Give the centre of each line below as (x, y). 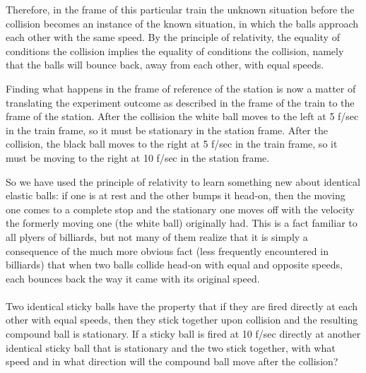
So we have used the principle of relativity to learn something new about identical (183, 181)
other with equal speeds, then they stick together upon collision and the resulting (182, 320)
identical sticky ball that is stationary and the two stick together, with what (171, 347)
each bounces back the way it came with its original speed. (133, 278)
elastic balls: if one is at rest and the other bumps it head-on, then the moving (176, 195)
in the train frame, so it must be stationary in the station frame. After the (167, 130)
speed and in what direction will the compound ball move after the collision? (172, 361)
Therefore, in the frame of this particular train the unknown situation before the (180, 9)
